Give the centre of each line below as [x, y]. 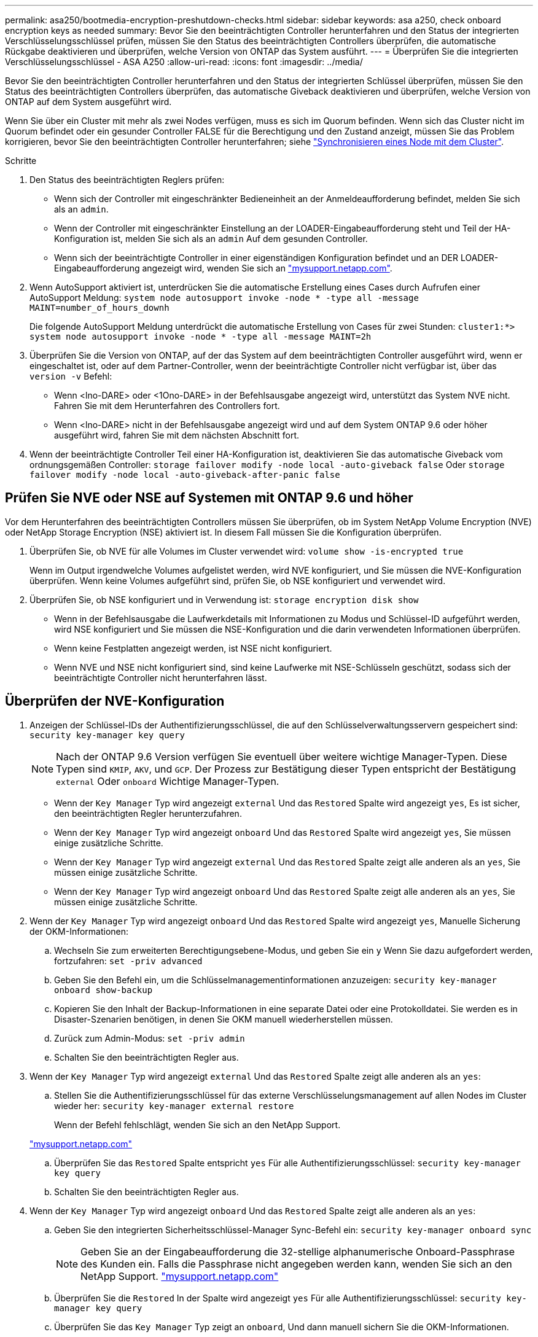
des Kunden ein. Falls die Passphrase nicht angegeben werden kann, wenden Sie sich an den [296, 1264]
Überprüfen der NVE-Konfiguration [115, 701]
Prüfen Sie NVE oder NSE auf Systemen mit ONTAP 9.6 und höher [209, 498]
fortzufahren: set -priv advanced [128, 961]
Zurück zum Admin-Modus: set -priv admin [150, 1038]
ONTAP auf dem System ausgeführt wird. [88, 102]
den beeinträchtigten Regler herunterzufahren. [148, 813]
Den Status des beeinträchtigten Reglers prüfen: [127, 180]
